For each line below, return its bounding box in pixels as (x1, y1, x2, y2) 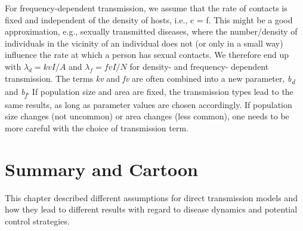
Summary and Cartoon (5, 156, 198, 181)
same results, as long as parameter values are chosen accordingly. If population (5, 98, 292, 110)
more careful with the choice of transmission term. (5, 122, 188, 134)
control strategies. (5, 214, 70, 227)
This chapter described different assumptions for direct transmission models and (5, 191, 298, 204)
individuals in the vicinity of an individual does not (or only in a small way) (5, 36, 283, 49)
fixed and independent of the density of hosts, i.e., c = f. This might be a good (5, 13, 293, 26)
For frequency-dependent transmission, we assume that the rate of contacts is (5, 2, 287, 14)
